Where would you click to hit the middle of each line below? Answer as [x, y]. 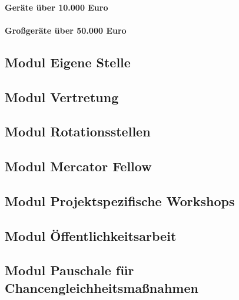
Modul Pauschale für [69, 270]
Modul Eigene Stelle [68, 62]
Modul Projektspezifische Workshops [120, 200]
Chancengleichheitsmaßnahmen [102, 287]
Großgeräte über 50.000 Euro [66, 30]
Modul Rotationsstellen [78, 131]
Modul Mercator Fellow [78, 166]
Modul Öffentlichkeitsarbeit [91, 235]
